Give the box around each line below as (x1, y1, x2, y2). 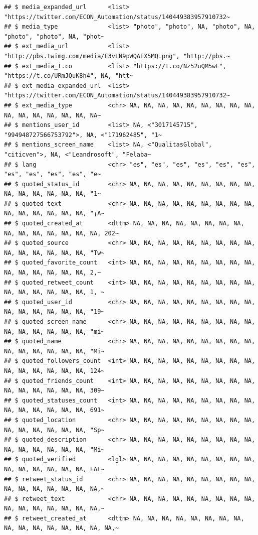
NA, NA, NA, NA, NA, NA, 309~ (4, 387, 105, 394)
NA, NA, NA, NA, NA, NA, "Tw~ (4, 249, 105, 256)
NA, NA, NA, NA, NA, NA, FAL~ (4, 465, 105, 473)
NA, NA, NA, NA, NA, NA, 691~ (4, 407, 105, 414)
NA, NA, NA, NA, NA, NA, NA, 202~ (4, 229, 119, 237)
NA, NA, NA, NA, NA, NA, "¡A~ (4, 210, 105, 217)
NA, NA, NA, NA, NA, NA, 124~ (4, 367, 105, 374)
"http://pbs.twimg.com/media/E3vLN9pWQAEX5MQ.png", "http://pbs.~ (4, 52, 230, 60)
